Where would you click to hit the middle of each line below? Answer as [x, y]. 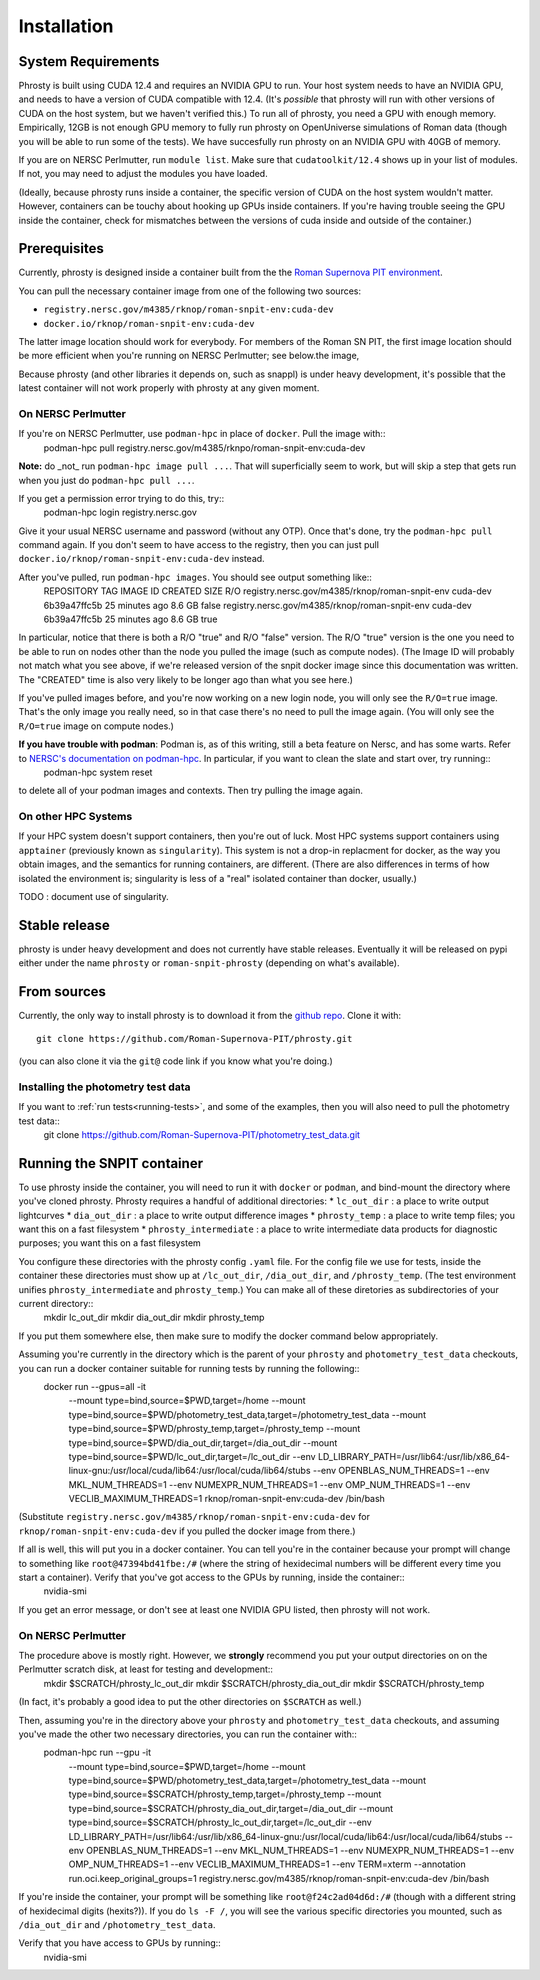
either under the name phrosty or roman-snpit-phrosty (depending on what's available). [209, 963]
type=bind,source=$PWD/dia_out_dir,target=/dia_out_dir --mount [203, 1442]
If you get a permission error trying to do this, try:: [121, 498]
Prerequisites [61, 248]
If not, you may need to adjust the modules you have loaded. [143, 174]
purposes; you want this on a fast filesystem [110, 1243]
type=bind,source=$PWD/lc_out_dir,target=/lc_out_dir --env [192, 1456]
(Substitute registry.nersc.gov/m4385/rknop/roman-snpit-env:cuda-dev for [194, 1517]
